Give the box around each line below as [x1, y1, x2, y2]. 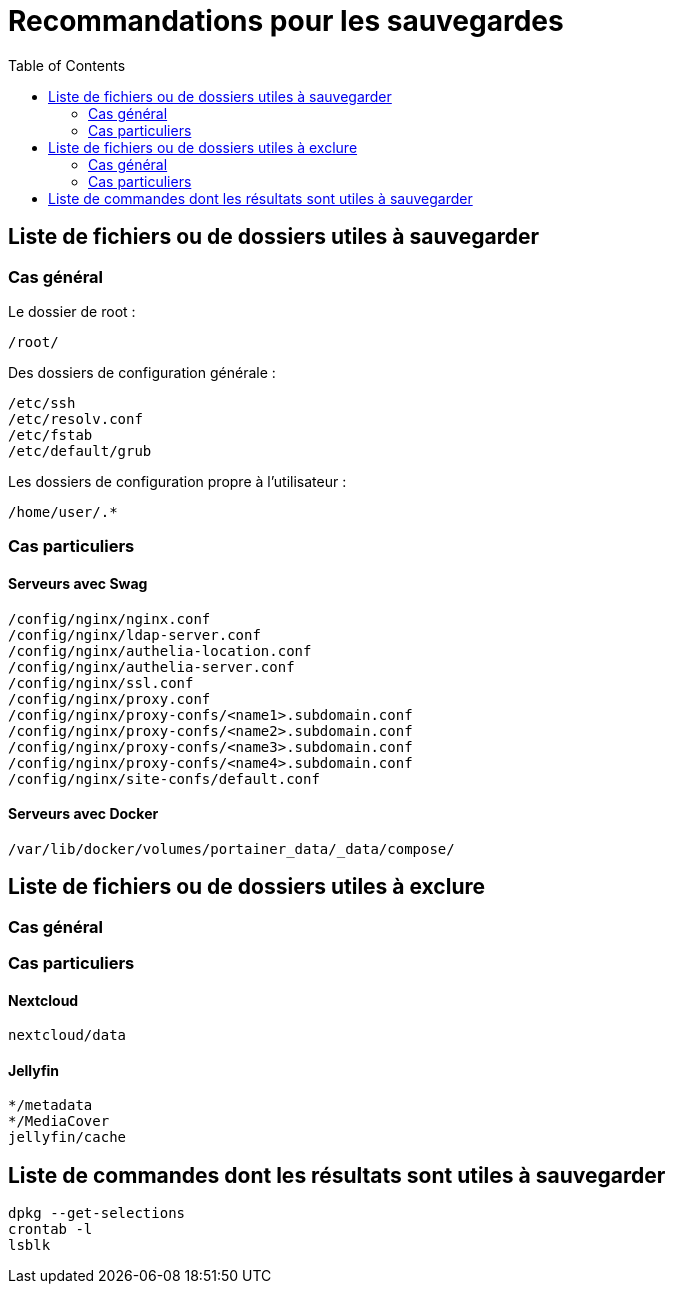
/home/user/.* [8, 503, 118, 520]
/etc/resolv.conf [8, 410, 143, 427]
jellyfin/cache [8, 1129, 127, 1146]
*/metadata [8, 1097, 93, 1114]
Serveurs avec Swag [8, 574, 148, 592]
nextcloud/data [8, 1027, 127, 1044]
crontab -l [8, 1221, 93, 1238]
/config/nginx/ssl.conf [8, 674, 194, 691]
